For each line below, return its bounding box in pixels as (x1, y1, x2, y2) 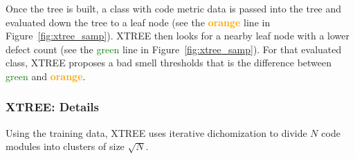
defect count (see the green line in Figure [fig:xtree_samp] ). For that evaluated (6, 41, 342, 56)
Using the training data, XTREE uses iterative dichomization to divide (6, 125, 307, 140)
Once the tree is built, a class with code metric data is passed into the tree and (6, 1, 342, 15)
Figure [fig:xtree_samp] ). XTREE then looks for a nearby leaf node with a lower (6, 28, 350, 43)
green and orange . (6, 68, 86, 83)
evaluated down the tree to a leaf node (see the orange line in (6, 15, 271, 29)
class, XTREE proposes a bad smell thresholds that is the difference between (6, 55, 332, 70)
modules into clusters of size (6, 139, 125, 153)
